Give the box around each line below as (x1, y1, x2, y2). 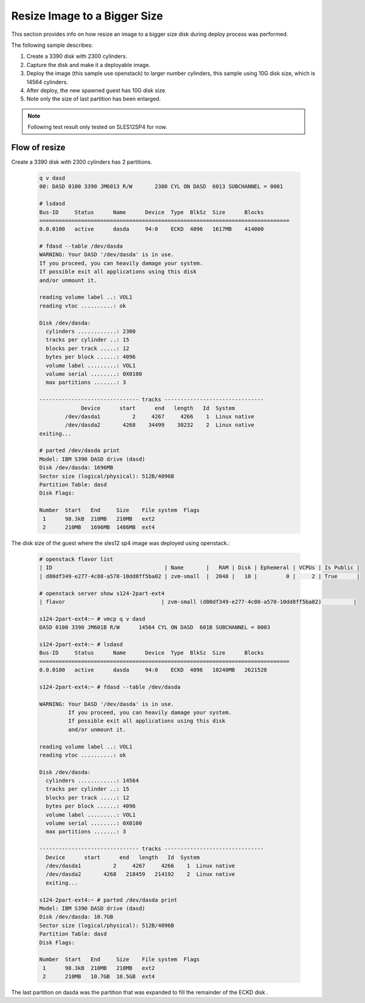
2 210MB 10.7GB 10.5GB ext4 (43, 973, 155, 980)
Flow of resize (11, 142, 66, 152)
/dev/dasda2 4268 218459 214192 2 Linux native (46, 871, 235, 878)
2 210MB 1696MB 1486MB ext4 (43, 523, 155, 531)
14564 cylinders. (26, 78, 68, 85)
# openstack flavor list (39, 556, 114, 562)
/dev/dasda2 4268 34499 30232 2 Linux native (64, 422, 255, 428)
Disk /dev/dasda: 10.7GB (39, 914, 114, 920)
